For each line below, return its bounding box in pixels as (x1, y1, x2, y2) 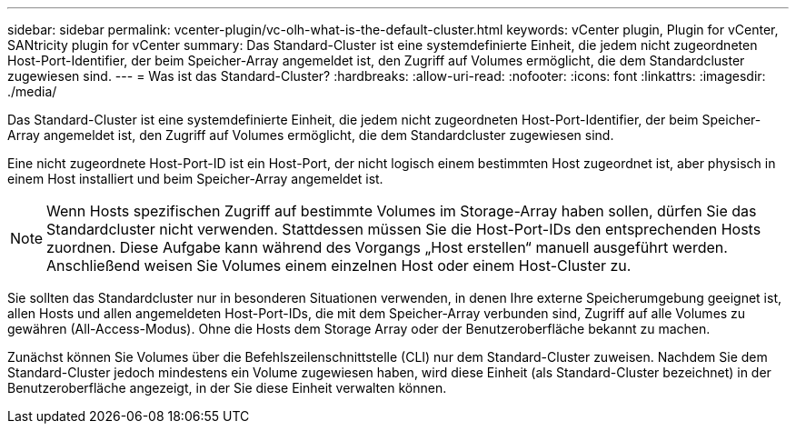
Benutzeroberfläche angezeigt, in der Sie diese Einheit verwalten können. (7, 380, 447, 396)
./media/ (7, 84, 57, 99)
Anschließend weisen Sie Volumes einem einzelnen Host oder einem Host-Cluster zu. (46, 256, 632, 275)
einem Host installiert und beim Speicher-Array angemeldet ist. (7, 171, 383, 186)
